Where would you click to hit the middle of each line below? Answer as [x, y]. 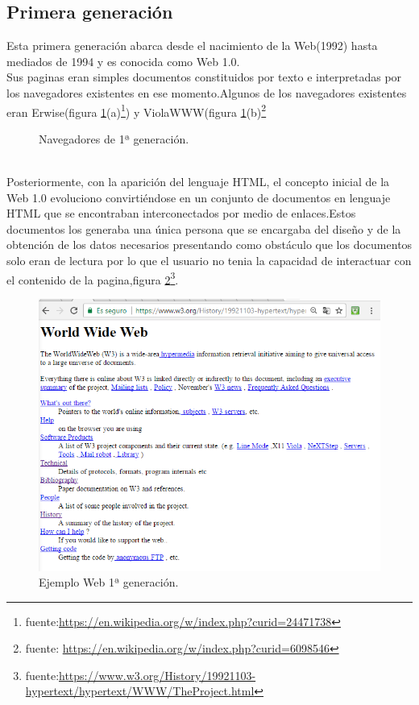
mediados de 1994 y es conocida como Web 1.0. [123, 61]
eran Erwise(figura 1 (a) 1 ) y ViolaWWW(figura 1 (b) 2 [137, 110]
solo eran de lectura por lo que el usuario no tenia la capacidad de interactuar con [209, 260]
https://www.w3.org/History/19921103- [158, 675]
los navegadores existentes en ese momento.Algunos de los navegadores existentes [207, 92]
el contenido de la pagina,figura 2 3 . [93, 278]
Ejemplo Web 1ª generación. [109, 582]
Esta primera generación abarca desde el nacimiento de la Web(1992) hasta [192, 46]
